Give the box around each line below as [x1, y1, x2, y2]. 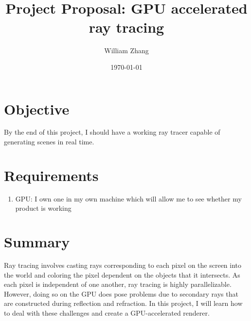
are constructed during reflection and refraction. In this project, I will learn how [4, 298, 243, 308]
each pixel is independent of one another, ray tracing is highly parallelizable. [4, 279, 232, 289]
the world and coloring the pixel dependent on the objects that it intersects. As [4, 269, 240, 280]
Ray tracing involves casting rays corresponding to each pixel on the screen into [4, 260, 242, 270]
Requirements [4, 165, 99, 185]
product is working [15, 203, 72, 213]
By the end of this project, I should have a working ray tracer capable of [4, 127, 220, 137]
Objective [4, 99, 70, 119]
